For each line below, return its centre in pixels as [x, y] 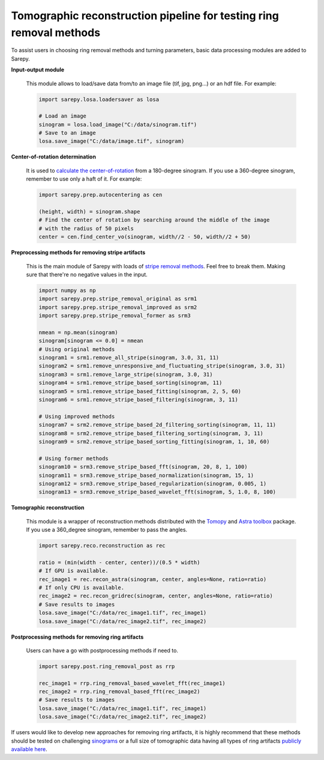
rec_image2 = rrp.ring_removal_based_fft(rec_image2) [119, 692]
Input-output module [38, 70]
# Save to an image [67, 133]
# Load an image [63, 116]
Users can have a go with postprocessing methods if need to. [102, 650]
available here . [29, 749]
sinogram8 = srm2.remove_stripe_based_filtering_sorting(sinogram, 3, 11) [151, 433]
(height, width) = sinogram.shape [89, 211]
